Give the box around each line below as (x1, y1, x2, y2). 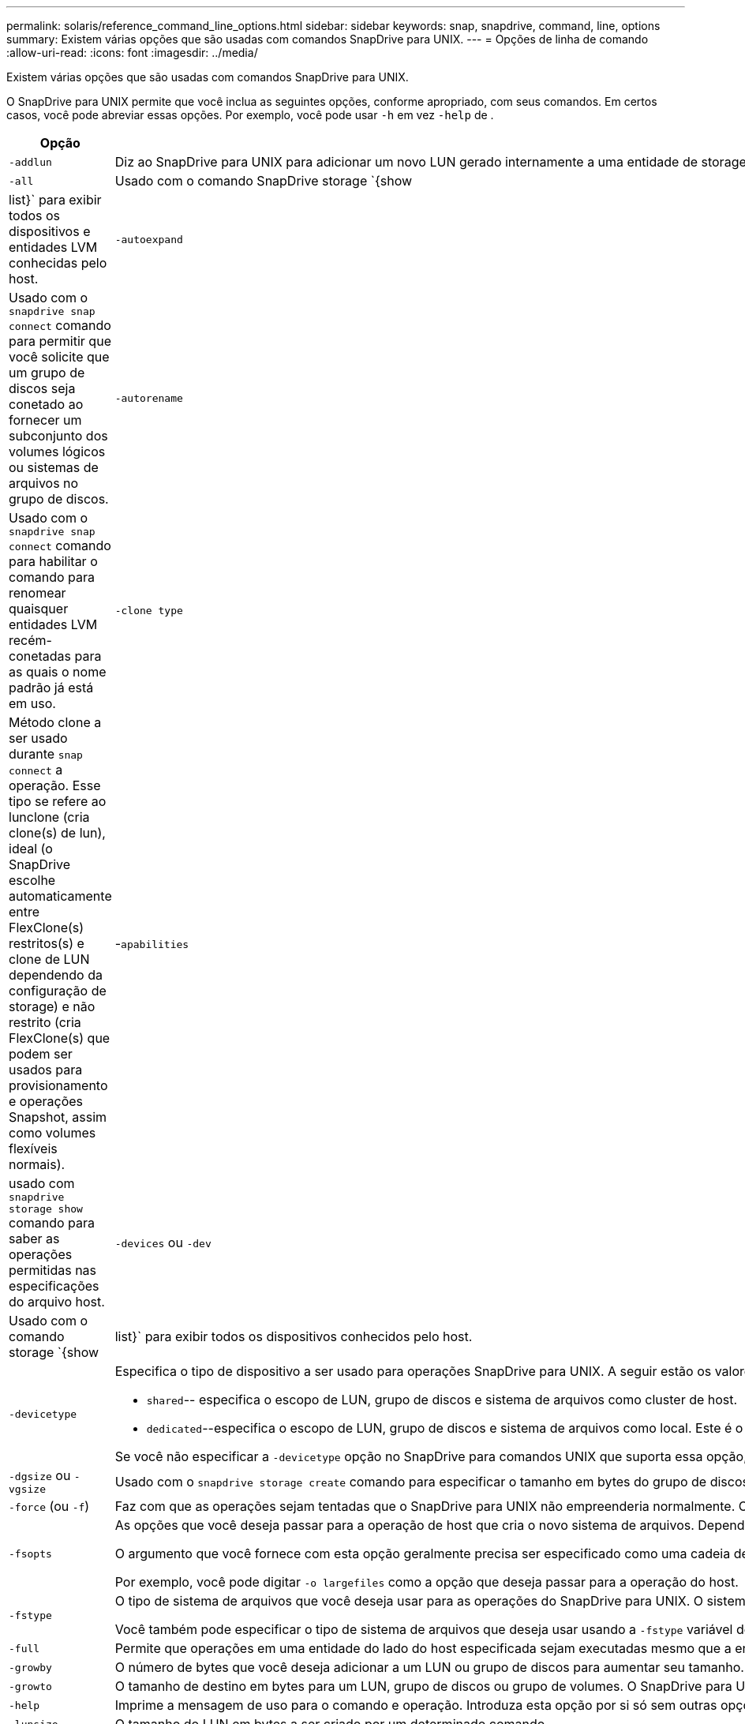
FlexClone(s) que (9, 1030, 110, 1046)
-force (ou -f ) (9, 1498, 90, 1514)
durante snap (9, 746, 83, 762)
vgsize (9, 1483, 46, 1495)
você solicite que (9, 349, 110, 365)
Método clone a (9, 714, 102, 730)
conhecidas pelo (9, 255, 107, 271)
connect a (9, 762, 63, 778)
